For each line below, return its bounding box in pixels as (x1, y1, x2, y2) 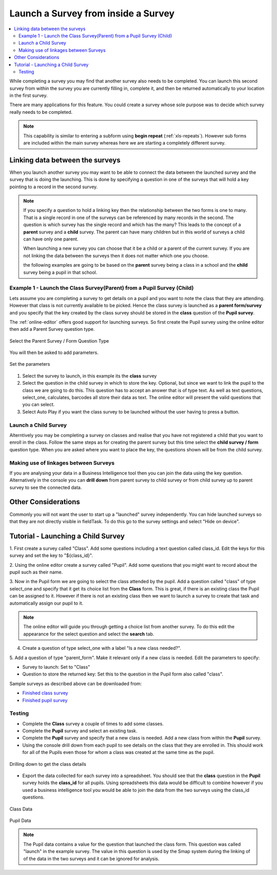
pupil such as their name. (9, 569, 63, 575)
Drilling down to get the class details (9, 761, 87, 767)
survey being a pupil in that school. (23, 269, 97, 275)
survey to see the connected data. (9, 484, 82, 490)
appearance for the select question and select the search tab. (23, 631, 154, 637)
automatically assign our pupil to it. (9, 600, 84, 606)
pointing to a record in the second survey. (9, 184, 98, 190)
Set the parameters (9, 361, 51, 367)
